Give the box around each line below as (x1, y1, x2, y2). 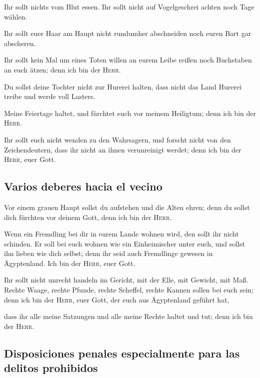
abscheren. (4, 37, 36, 48)
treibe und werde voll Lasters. (4, 91, 95, 101)
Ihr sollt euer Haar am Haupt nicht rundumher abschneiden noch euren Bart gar (4, 28, 251, 38)
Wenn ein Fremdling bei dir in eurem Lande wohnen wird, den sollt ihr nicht (4, 228, 239, 239)
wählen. (4, 11, 27, 21)
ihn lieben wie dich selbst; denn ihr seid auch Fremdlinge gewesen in (4, 248, 213, 258)
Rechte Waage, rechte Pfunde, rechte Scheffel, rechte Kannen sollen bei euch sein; (4, 284, 253, 295)
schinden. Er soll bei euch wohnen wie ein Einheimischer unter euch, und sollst (4, 238, 245, 248)
